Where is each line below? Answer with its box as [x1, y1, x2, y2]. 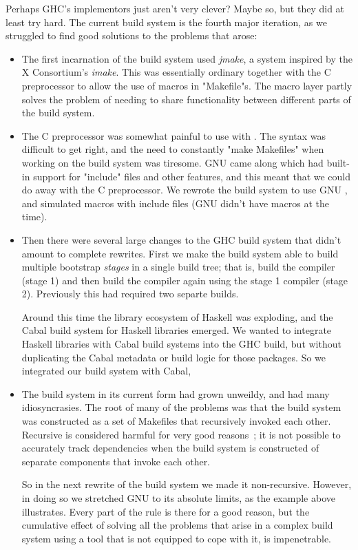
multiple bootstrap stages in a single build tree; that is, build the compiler [21, 260, 335, 274]
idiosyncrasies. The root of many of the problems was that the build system [21, 400, 341, 414]
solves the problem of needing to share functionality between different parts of [21, 92, 351, 106]
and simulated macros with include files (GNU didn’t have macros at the [21, 195, 329, 210]
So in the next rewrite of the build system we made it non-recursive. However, [21, 477, 352, 491]
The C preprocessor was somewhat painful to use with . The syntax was [21, 128, 326, 142]
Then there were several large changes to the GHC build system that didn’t [21, 232, 341, 246]
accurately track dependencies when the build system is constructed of [21, 441, 319, 455]
